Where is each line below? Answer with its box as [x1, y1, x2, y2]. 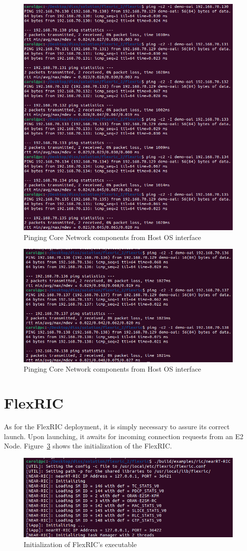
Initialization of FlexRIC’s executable [24, 539, 137, 549]
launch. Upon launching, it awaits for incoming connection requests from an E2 [4, 431, 244, 441]
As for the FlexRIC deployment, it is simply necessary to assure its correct [4, 421, 230, 432]
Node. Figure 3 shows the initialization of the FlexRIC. [4, 441, 172, 451]
